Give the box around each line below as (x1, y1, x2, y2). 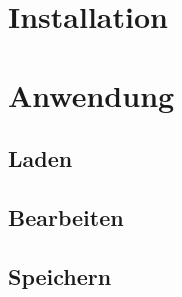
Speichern (8, 260, 112, 291)
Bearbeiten (8, 201, 124, 232)
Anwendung (8, 74, 175, 115)
